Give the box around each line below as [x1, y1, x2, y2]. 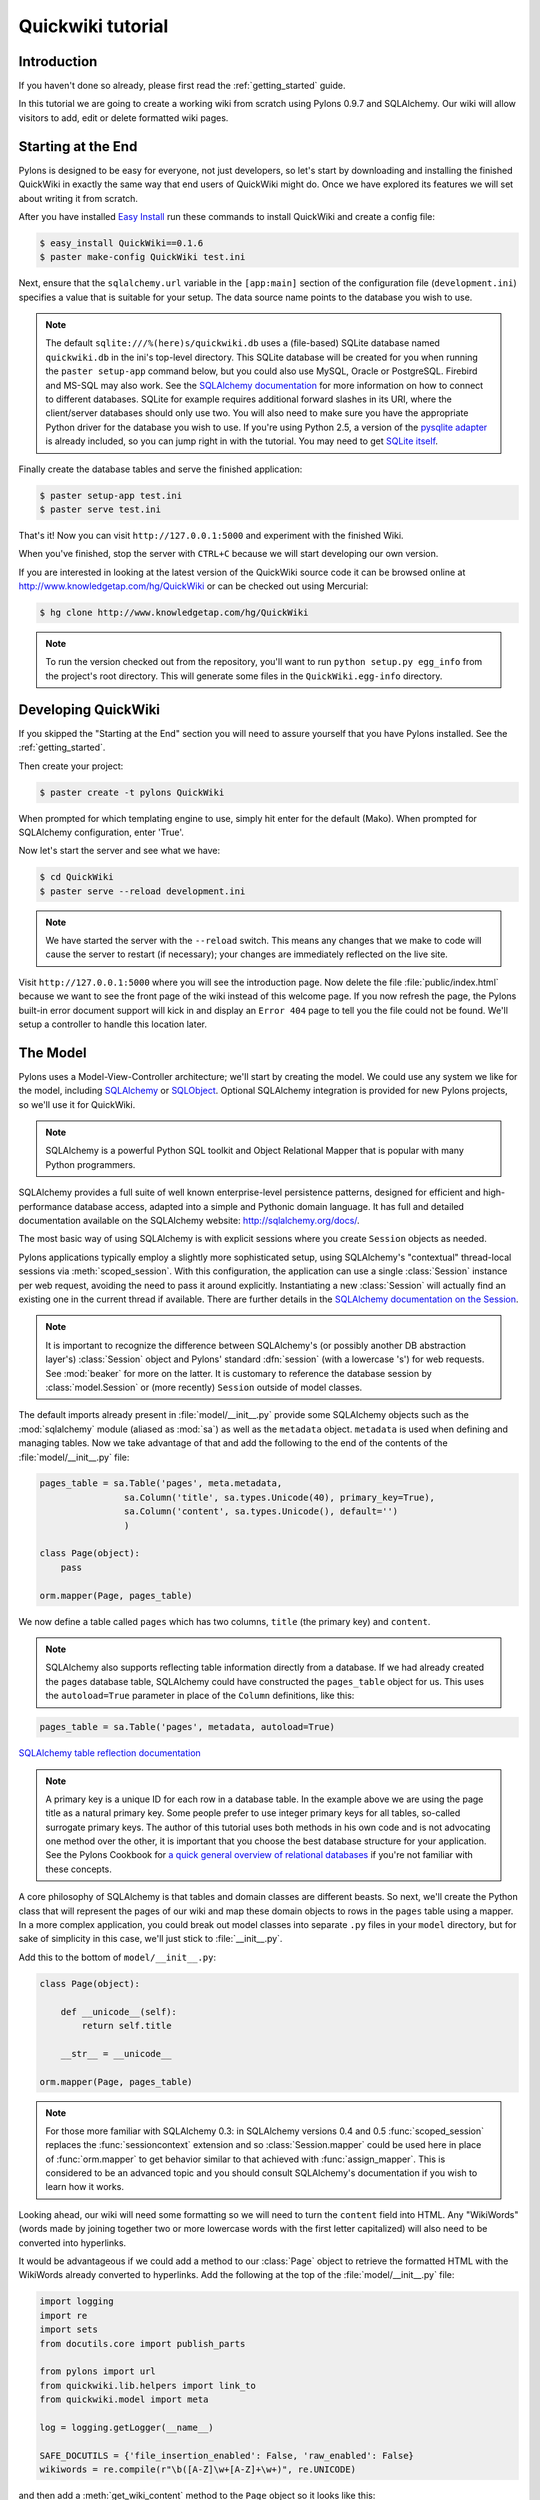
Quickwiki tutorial [18, 15, 169, 37]
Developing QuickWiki [18, 701, 160, 718]
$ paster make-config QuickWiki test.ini [39, 251, 246, 263]
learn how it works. [45, 2181, 125, 2193]
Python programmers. [45, 1158, 136, 1170]
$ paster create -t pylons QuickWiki [39, 786, 225, 798]
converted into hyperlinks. [18, 2236, 127, 2249]
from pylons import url [39, 2366, 157, 2377]
